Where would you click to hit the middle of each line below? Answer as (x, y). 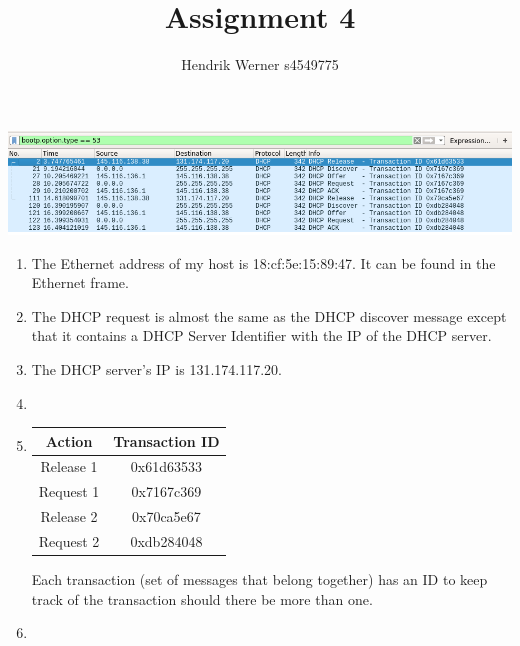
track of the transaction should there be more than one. (202, 598)
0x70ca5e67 (166, 516)
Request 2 (69, 541)
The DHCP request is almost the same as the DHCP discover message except (269, 315)
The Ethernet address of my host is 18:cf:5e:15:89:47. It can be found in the (263, 262)
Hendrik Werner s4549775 (260, 64)
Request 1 (69, 491)
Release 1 (69, 466)
